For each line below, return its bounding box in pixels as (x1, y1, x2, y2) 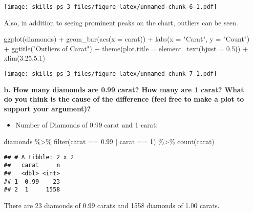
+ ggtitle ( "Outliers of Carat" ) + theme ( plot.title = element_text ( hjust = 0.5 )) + (4, 43, 248, 53)
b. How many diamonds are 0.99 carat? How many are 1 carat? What (4, 84, 244, 94)
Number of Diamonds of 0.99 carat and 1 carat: (15, 120, 158, 130)
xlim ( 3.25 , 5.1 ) (4, 53, 45, 63)
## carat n (4, 162, 60, 169)
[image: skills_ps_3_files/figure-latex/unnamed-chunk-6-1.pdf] (4, 3, 217, 10)
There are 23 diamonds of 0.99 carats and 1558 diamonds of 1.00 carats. (4, 200, 220, 210)
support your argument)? (4, 103, 91, 113)
